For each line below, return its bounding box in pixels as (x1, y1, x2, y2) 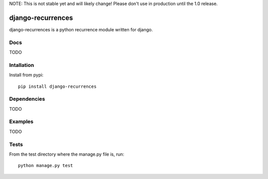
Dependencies (9, 96, 46, 103)
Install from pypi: (9, 72, 44, 78)
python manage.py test (18, 163, 73, 169)
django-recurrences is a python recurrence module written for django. (9, 26, 153, 32)
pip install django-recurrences (18, 83, 97, 89)
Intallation (9, 61, 34, 68)
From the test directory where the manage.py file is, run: (9, 151, 125, 157)
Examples (9, 118, 34, 125)
